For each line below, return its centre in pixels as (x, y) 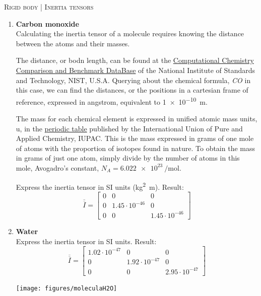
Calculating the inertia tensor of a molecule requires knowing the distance (130, 33)
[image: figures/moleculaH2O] (67, 288)
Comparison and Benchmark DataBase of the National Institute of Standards (136, 70)
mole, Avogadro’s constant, (57, 167)
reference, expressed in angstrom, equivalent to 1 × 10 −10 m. (112, 101)
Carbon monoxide (47, 23)
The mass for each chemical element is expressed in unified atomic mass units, (137, 118)
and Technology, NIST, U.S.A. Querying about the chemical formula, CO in (133, 80)
